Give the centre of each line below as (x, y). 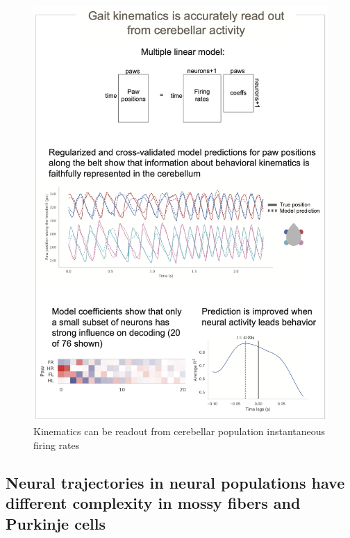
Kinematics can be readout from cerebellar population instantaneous (180, 431)
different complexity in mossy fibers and (153, 503)
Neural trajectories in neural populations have (175, 483)
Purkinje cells (56, 523)
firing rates (57, 445)
